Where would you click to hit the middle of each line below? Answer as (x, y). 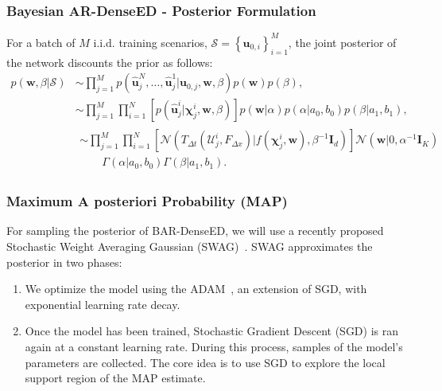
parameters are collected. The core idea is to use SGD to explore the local (205, 362)
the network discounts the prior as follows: (110, 62)
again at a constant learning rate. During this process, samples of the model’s (214, 347)
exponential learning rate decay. (103, 304)
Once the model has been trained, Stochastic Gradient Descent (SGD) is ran (212, 331)
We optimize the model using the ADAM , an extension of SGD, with (196, 289)
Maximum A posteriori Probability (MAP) (147, 201)
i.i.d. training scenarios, (150, 42)
